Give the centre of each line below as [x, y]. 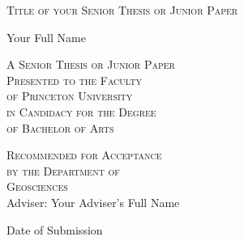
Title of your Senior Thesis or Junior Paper [122, 10]
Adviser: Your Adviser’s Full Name [93, 202]
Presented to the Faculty [74, 80]
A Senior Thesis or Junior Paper [91, 64]
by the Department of [63, 170]
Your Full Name [46, 37]
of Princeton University [70, 96]
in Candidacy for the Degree [81, 111]
